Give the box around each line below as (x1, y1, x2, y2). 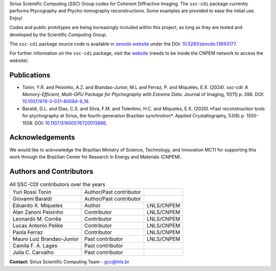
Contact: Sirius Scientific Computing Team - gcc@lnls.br (9, 259, 130, 265)
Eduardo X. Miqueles (12, 202, 63, 209)
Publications (9, 70, 51, 79)
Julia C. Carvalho (12, 249, 54, 256)
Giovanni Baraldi (12, 195, 52, 203)
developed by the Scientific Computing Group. (9, 31, 107, 38)
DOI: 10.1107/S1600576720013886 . (34, 120, 107, 126)
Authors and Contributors (9, 167, 94, 176)
